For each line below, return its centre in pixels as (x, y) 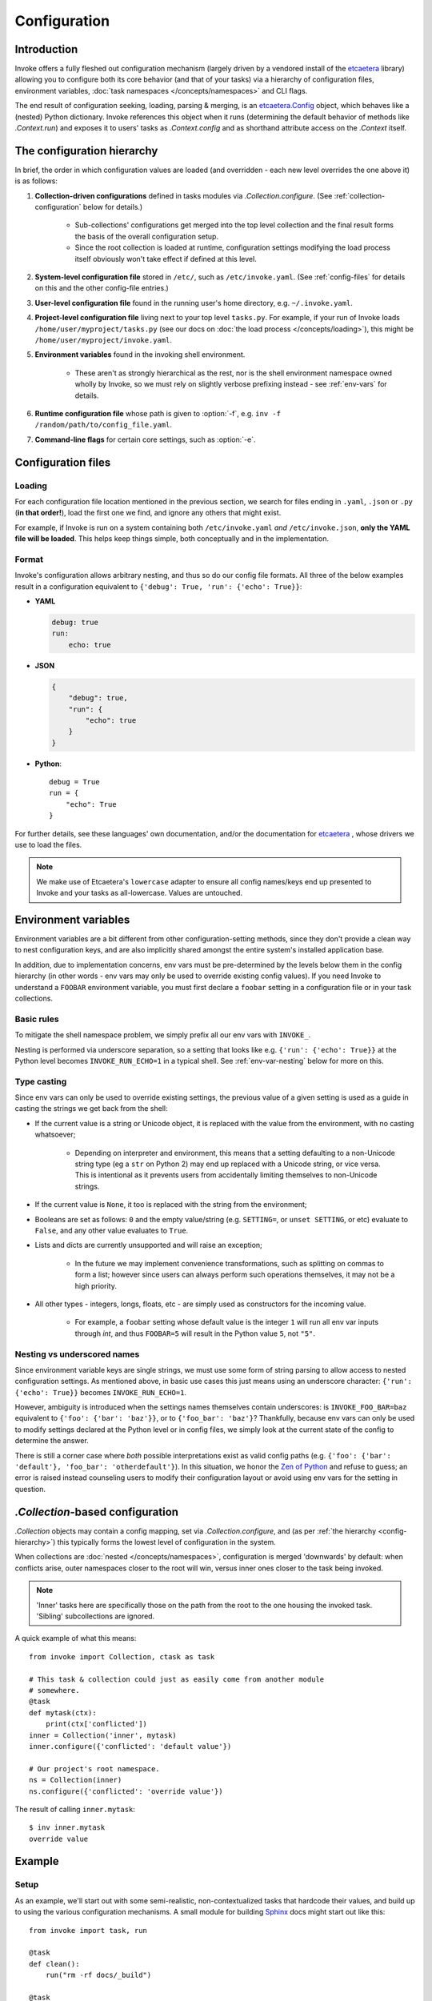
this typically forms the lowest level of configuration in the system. (166, 1542)
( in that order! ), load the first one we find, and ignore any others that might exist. (148, 513)
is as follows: (36, 181)
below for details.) (113, 207)
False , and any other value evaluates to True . (112, 1230)
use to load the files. (48, 845)
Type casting (41, 1081)
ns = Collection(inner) (76, 1780)
